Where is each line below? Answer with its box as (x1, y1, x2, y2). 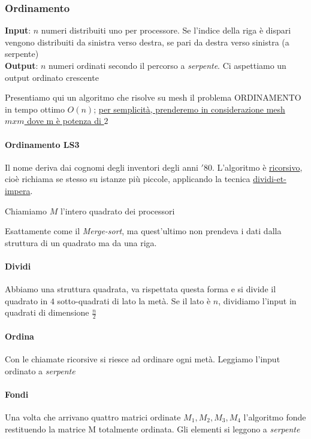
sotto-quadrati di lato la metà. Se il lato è (57, 294, 211, 307)
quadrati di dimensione (5, 306, 89, 319)
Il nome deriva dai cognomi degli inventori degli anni (5, 161, 198, 173)
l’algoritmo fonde (243, 410, 306, 423)
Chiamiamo (5, 204, 47, 217)
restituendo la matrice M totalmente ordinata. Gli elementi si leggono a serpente (5, 422, 300, 435)
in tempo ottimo (5, 102, 65, 115)
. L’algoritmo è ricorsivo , (212, 161, 303, 173)
